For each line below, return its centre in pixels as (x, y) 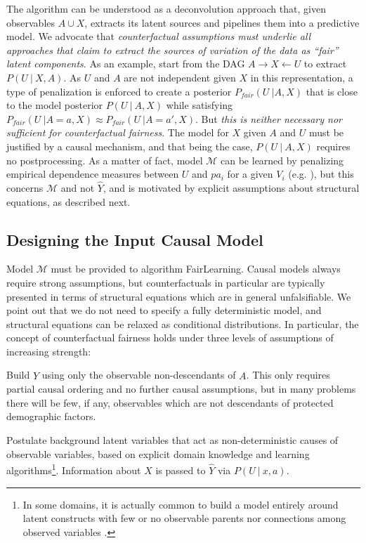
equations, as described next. (68, 201)
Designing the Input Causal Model (135, 239)
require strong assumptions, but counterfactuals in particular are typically (166, 282)
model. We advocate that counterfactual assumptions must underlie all (159, 36)
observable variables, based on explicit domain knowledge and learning (158, 453)
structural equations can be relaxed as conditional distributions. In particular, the (183, 323)
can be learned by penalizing (282, 160)
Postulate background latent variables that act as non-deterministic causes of (172, 440)
